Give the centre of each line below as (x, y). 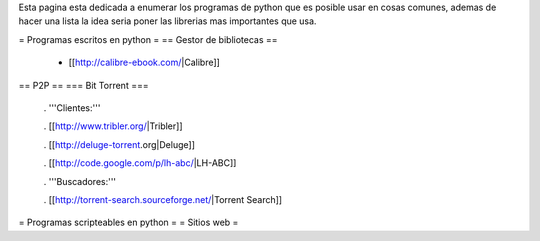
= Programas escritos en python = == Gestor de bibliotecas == (148, 39)
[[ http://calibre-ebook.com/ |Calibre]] (144, 62)
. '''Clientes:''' (72, 107)
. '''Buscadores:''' (80, 181)
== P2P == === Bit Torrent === (83, 85)
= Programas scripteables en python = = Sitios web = (128, 222)
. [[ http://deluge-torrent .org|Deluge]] (119, 144)
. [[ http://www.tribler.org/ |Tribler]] (113, 126)
